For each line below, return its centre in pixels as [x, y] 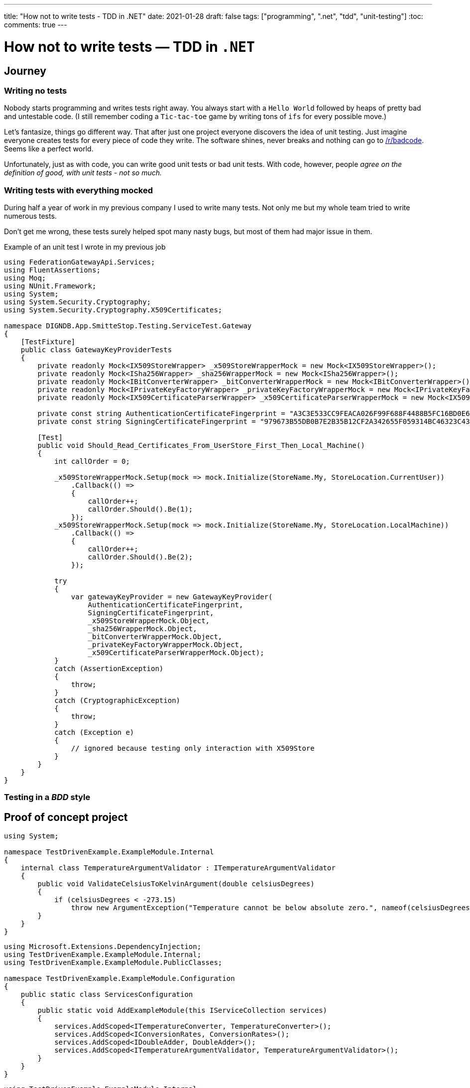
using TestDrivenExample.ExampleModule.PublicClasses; [113, 963]
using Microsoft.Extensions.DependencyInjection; [103, 947]
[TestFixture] [48, 342]
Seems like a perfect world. [49, 149]
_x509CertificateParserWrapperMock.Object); [176, 653]
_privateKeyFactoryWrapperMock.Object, [166, 645]
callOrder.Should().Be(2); [140, 557]
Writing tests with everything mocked [79, 190]
